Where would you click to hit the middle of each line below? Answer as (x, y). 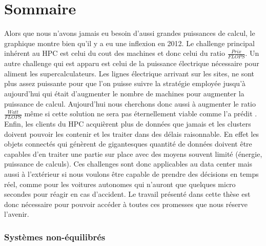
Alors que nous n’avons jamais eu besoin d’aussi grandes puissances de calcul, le (130, 33)
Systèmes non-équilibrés (55, 237)
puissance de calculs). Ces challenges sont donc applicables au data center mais (128, 164)
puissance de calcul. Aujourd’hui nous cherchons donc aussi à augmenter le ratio (130, 103)
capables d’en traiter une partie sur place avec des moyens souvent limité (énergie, (133, 153)
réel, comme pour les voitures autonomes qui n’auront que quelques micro (120, 184)
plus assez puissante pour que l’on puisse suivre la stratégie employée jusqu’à (125, 83)
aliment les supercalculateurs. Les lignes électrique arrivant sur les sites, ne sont (129, 73)
